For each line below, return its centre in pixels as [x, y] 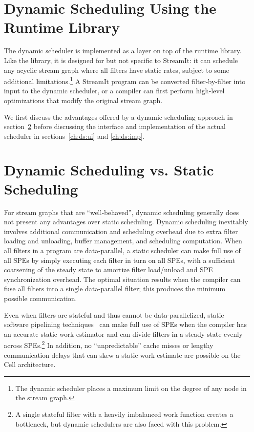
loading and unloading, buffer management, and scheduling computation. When [123, 241]
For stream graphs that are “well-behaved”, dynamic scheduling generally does [121, 212]
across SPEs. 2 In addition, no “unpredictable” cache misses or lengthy [109, 344]
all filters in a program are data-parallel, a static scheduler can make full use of [122, 250]
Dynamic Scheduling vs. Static [109, 169]
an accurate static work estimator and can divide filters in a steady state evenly [123, 334]
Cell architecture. [30, 364]
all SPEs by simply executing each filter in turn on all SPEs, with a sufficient [120, 260]
